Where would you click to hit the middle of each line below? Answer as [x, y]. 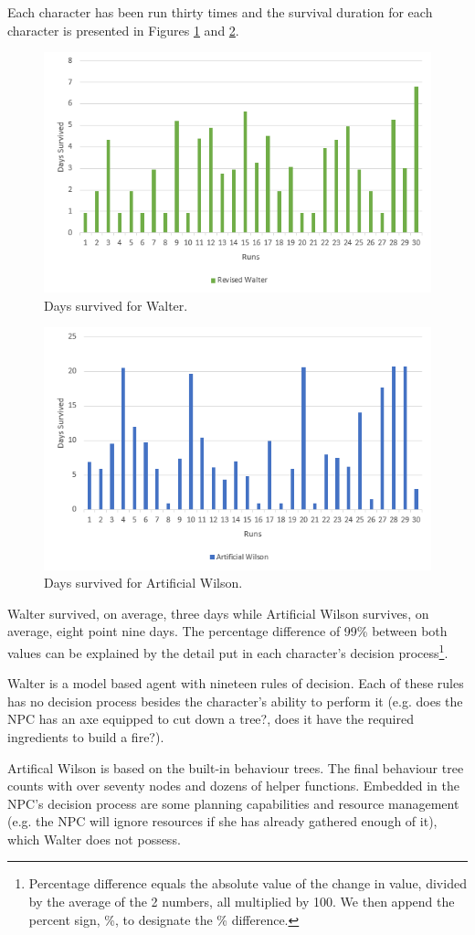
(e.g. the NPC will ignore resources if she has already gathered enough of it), [222, 821]
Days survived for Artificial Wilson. [143, 583]
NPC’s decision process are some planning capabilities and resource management [233, 803]
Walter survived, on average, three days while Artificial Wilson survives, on [218, 613]
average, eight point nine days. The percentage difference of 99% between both [227, 631]
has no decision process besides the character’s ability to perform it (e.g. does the [235, 701]
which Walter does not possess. [94, 839]
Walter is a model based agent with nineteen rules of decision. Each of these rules [236, 683]
